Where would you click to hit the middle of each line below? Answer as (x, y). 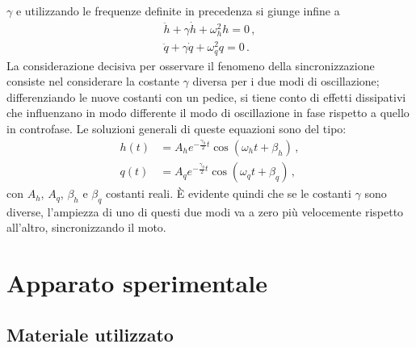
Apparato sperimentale (137, 283)
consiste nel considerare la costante (93, 81)
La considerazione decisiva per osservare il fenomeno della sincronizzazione (191, 65)
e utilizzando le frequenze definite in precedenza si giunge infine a (178, 10)
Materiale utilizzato (90, 334)
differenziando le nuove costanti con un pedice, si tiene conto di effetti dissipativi (206, 96)
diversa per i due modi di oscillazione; (286, 81)
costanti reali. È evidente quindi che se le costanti (229, 193)
